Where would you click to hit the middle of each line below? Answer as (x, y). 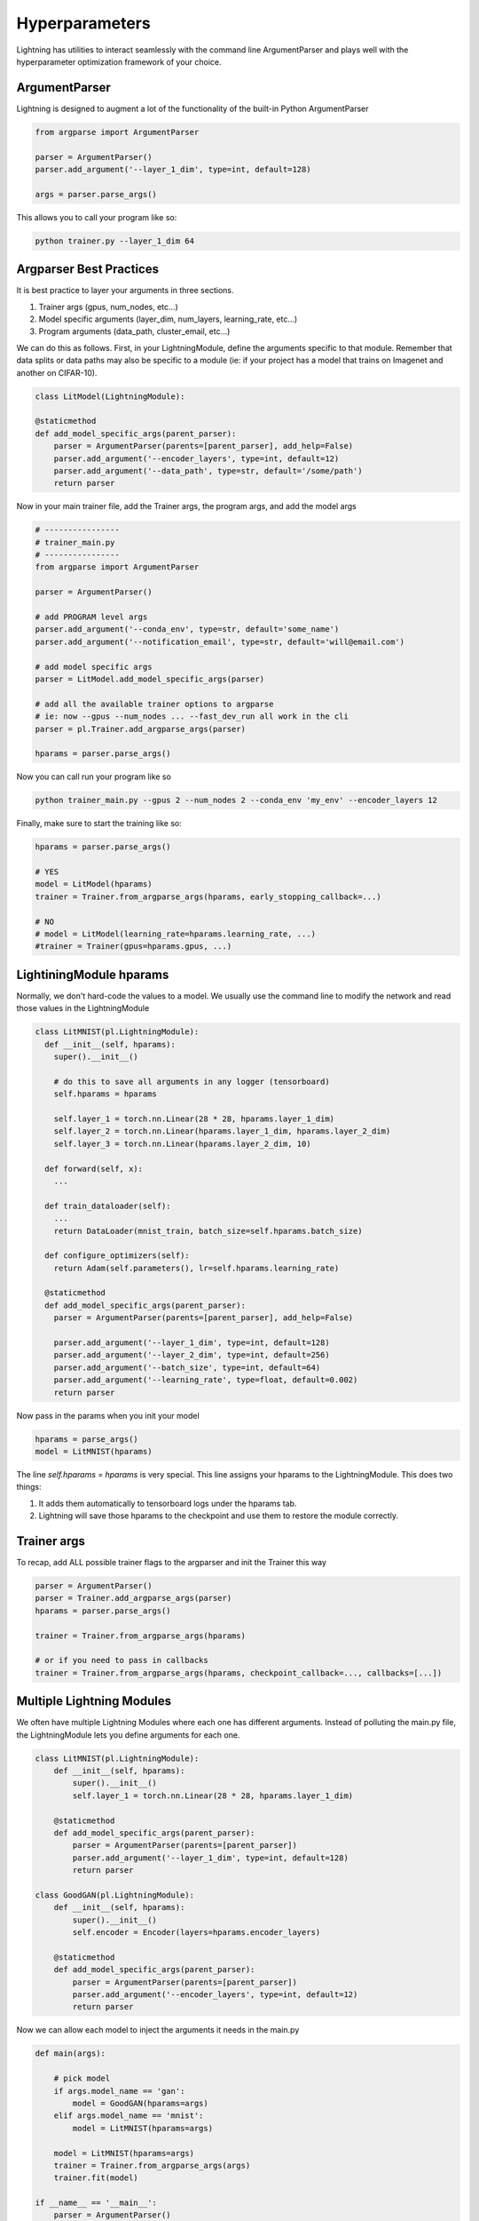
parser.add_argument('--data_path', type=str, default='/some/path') (208, 470)
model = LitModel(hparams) (94, 884)
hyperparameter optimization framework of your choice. (119, 61)
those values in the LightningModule (83, 1008)
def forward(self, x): (94, 1169)
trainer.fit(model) (96, 2178)
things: (29, 1487)
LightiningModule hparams (93, 974)
